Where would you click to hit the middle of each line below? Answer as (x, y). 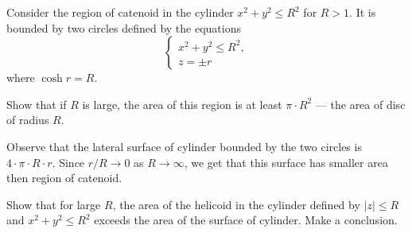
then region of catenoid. (64, 178)
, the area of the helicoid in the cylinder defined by (236, 204)
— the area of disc (360, 104)
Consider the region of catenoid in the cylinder (120, 12)
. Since (68, 162)
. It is (363, 12)
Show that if (37, 104)
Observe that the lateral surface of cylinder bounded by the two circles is (184, 146)
